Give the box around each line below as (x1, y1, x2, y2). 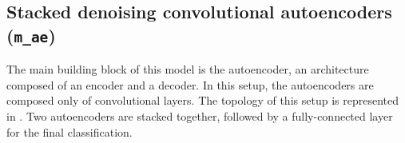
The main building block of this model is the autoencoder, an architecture (6, 61, 369, 77)
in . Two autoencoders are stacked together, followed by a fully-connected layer (6, 107, 393, 124)
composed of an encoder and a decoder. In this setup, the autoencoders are (6, 76, 374, 93)
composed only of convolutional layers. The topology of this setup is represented (6, 92, 399, 109)
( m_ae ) (6, 22, 56, 47)
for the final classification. (6, 123, 133, 140)
